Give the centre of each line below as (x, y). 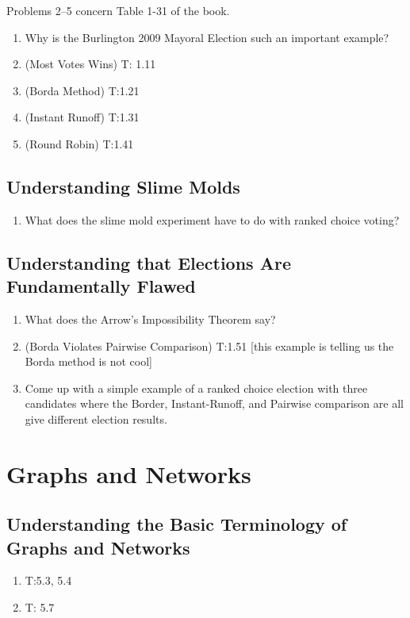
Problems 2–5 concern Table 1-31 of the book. (118, 10)
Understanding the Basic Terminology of (177, 524)
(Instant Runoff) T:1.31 (82, 117)
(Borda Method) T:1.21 (82, 90)
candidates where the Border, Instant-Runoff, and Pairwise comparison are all (214, 403)
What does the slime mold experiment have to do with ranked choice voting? (212, 219)
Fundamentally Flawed (101, 286)
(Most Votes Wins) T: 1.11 (90, 64)
